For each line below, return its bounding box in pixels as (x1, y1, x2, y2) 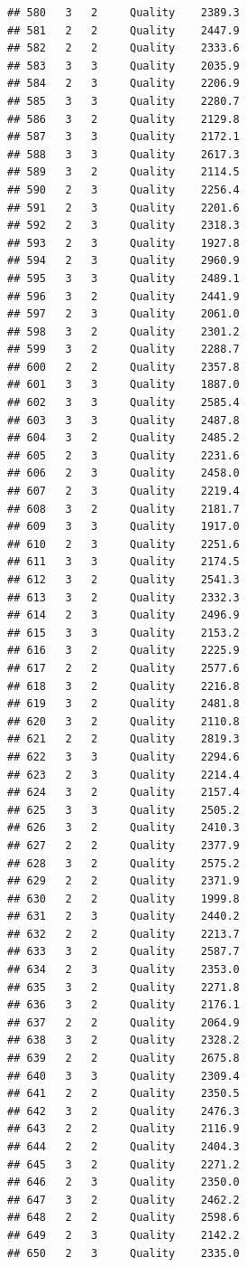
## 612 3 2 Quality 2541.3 (7, 573, 240, 586)
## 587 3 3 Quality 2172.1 (7, 130, 240, 144)
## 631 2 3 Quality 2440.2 (7, 910, 240, 923)
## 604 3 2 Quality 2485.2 (7, 431, 240, 445)
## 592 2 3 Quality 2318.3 (7, 219, 240, 232)
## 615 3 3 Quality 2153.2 (7, 626, 240, 639)
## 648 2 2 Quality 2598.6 (7, 1211, 240, 1224)
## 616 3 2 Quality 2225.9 (7, 644, 240, 657)
